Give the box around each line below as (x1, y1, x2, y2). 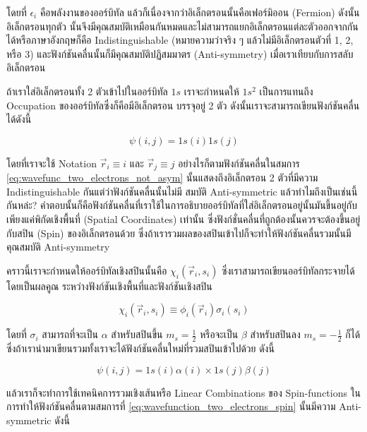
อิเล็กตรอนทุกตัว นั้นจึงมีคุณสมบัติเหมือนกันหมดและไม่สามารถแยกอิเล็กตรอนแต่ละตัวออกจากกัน (6, 18, 359, 33)
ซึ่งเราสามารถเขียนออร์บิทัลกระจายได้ (222, 263, 355, 277)
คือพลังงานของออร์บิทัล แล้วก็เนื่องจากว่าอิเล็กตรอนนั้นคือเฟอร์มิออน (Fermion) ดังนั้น (40, 5, 360, 19)
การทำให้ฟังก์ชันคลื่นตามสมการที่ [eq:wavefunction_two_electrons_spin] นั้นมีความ (6, 399, 336, 414)
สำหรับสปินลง (250, 327, 301, 342)
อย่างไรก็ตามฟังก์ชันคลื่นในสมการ (178, 155, 300, 170)
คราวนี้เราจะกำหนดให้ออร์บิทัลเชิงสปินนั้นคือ (6, 263, 167, 277)
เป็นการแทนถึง (259, 83, 313, 98)
